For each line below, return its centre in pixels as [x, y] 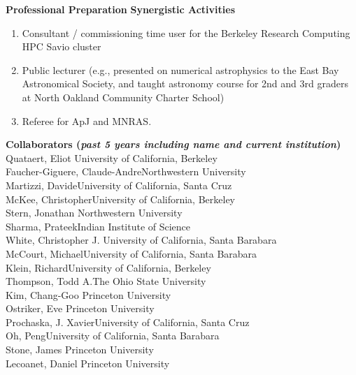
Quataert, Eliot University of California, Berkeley [112, 157]
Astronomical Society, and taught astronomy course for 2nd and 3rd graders [185, 83]
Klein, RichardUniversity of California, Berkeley [108, 267]
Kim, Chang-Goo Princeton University [88, 294]
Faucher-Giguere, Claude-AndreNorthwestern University [126, 171]
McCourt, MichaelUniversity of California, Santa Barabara [131, 253]
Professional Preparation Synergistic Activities [121, 9]
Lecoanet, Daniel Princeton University [88, 363]
